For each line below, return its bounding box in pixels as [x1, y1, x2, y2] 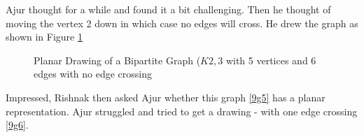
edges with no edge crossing [34, 66, 153, 81]
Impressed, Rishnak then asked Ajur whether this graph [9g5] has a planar [6, 89, 325, 104]
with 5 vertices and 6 [225, 52, 316, 67]
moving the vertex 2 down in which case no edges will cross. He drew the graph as [6, 15, 358, 30]
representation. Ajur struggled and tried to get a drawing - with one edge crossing [6, 103, 358, 118]
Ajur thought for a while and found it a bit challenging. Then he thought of [6, 2, 331, 16]
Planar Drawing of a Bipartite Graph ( [34, 52, 201, 67]
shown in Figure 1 [6, 29, 83, 44]
